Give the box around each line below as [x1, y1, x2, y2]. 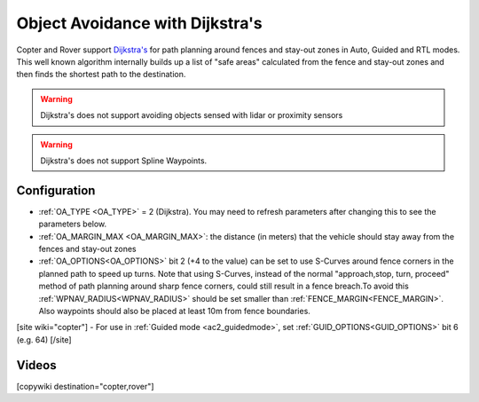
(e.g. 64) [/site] [16, 334, 72, 345]
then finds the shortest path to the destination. [16, 69, 186, 80]
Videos [16, 358, 57, 373]
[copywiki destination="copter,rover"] [16, 381, 154, 391]
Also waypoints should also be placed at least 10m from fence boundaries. [38, 305, 310, 316]
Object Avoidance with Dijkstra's [16, 13, 263, 33]
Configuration [16, 183, 96, 198]
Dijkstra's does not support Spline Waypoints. [40, 155, 208, 166]
